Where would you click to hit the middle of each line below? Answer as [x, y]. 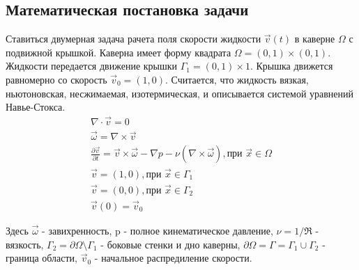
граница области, [41, 258]
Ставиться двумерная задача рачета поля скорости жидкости [133, 39]
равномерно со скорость [56, 79]
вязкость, [25, 244]
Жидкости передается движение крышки [92, 66]
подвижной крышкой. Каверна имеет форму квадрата [119, 52]
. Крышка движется [291, 66]
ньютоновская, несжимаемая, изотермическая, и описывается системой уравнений [180, 93]
